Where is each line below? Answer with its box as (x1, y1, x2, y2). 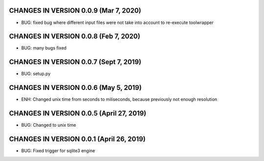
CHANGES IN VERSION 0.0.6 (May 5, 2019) (9, 84, 142, 92)
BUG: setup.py (21, 71, 51, 77)
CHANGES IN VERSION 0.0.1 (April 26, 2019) (9, 135, 146, 143)
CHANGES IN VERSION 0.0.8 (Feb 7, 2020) (9, 32, 140, 41)
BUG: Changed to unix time (21, 122, 76, 128)
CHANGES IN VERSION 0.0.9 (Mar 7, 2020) (9, 6, 141, 15)
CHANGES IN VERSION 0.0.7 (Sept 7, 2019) (9, 58, 142, 66)
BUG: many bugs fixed (21, 45, 67, 51)
